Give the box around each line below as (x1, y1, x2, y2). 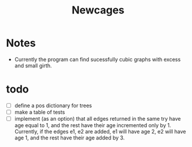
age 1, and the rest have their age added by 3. (14, 134, 125, 141)
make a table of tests (14, 108, 65, 115)
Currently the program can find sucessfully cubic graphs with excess (14, 56, 181, 63)
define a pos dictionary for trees (14, 102, 92, 109)
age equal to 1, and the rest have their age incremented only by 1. (14, 122, 171, 129)
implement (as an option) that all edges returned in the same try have (14, 115, 181, 122)
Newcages (71, 4, 125, 17)
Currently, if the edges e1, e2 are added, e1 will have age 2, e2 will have (14, 128, 186, 135)
